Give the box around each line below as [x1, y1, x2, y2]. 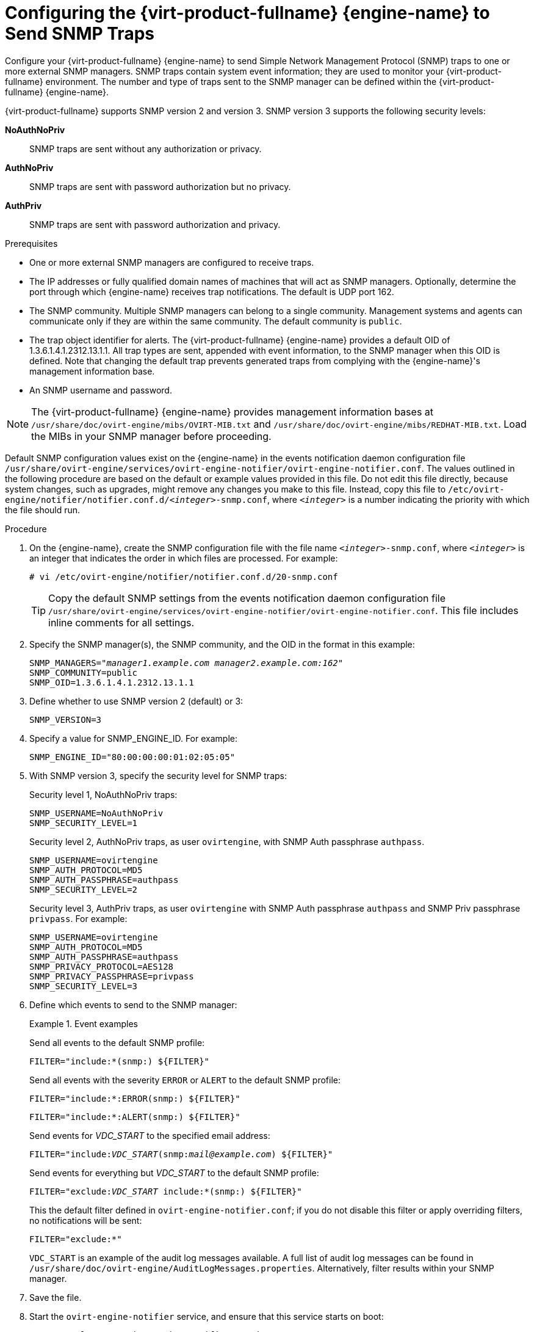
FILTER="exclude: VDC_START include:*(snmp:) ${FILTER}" [29, 1186, 302, 1196]
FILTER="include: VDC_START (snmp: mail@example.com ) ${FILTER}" [29, 1149, 333, 1159]
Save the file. [29, 1292, 82, 1303]
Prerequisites [5, 238, 58, 249]
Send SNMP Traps [5, 23, 154, 44]
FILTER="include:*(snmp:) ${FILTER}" [29, 1056, 210, 1066]
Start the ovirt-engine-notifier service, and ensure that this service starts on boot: [29, 1311, 384, 1322]
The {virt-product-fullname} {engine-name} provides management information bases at [31, 405, 434, 418]
